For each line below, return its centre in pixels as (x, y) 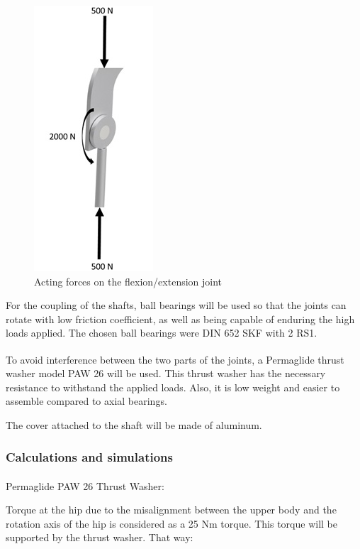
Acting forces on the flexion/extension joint (128, 281)
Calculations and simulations (89, 456)
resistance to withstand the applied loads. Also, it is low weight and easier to (173, 387)
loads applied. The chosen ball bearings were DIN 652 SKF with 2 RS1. (162, 333)
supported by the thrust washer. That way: (100, 537)
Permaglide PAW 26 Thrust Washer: (85, 485)
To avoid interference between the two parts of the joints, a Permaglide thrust (175, 359)
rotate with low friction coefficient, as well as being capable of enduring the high (180, 319)
